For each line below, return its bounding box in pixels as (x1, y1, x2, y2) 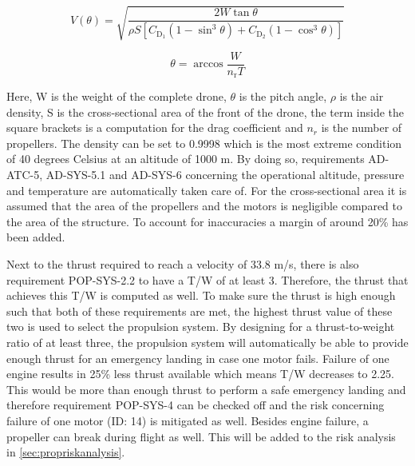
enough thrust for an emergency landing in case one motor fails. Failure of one (6, 349, 389, 366)
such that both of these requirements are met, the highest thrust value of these (6, 302, 393, 319)
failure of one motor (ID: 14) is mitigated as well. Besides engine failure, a (6, 412, 369, 428)
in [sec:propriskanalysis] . (6, 444, 125, 460)
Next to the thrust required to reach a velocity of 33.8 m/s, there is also (6, 256, 359, 272)
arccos (193, 58, 223, 70)
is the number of (321, 119, 402, 136)
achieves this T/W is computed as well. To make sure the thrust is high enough (6, 287, 396, 304)
